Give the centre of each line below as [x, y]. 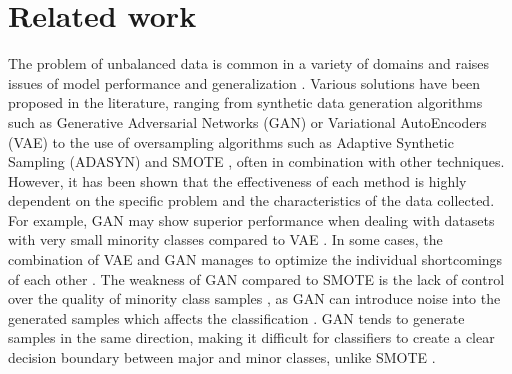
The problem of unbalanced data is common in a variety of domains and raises [249, 63]
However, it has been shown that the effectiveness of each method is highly [237, 180]
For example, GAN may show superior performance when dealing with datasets [251, 219]
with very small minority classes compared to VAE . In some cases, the [225, 239]
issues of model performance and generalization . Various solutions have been [244, 82]
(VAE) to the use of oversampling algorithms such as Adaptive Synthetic [231, 141]
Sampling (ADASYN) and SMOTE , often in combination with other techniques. [256, 161]
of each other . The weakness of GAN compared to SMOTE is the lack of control [256, 278]
